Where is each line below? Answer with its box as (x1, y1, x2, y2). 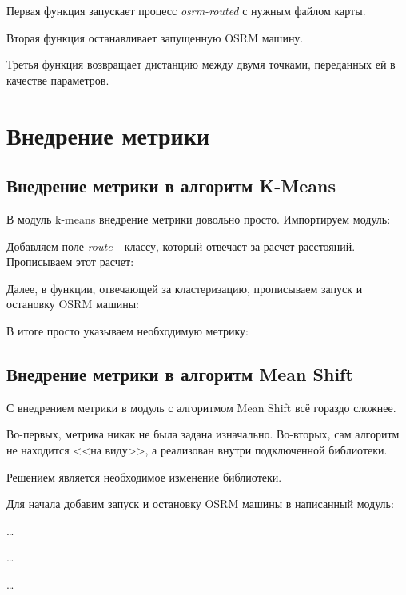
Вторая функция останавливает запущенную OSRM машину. (6, 29, 304, 46)
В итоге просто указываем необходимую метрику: (6, 322, 249, 339)
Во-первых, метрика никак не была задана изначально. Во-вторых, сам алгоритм (6, 426, 400, 442)
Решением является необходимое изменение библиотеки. (6, 468, 282, 485)
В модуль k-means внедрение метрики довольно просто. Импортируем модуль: (6, 210, 391, 227)
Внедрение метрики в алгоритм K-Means (6, 173, 336, 198)
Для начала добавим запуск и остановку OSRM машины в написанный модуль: (6, 495, 394, 512)
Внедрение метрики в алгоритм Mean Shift (6, 361, 353, 386)
